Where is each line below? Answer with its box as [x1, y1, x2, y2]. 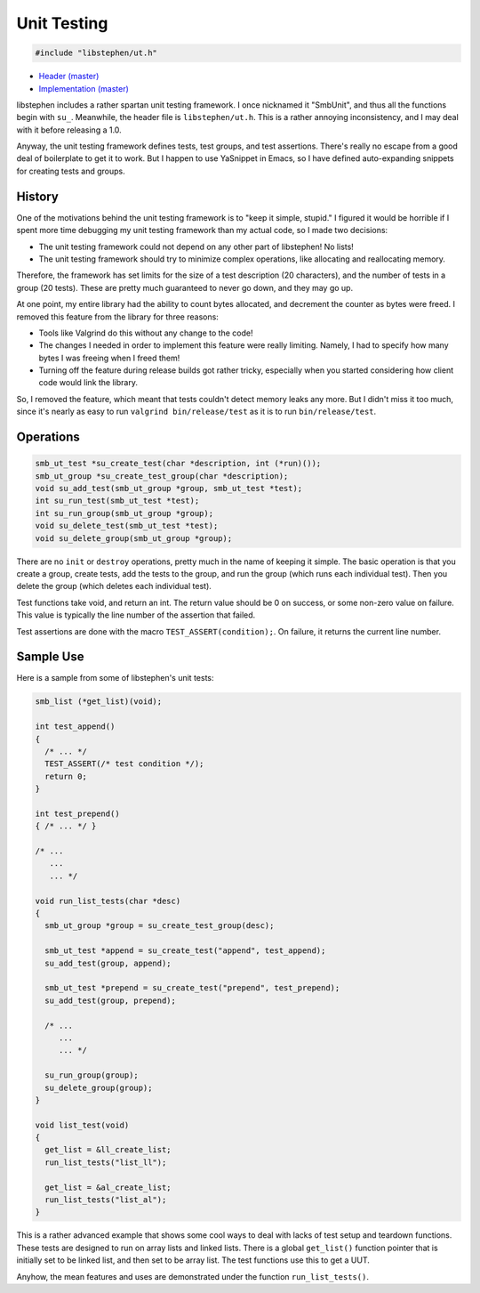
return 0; [44, 771, 88, 781]
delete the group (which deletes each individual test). [16, 581, 212, 592]
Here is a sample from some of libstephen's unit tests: [16, 673, 214, 683]
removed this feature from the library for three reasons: [16, 311, 220, 322]
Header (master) [38, 71, 100, 82]
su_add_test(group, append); [44, 958, 172, 968]
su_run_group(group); [44, 1071, 140, 1080]
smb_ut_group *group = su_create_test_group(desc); [44, 921, 275, 931]
